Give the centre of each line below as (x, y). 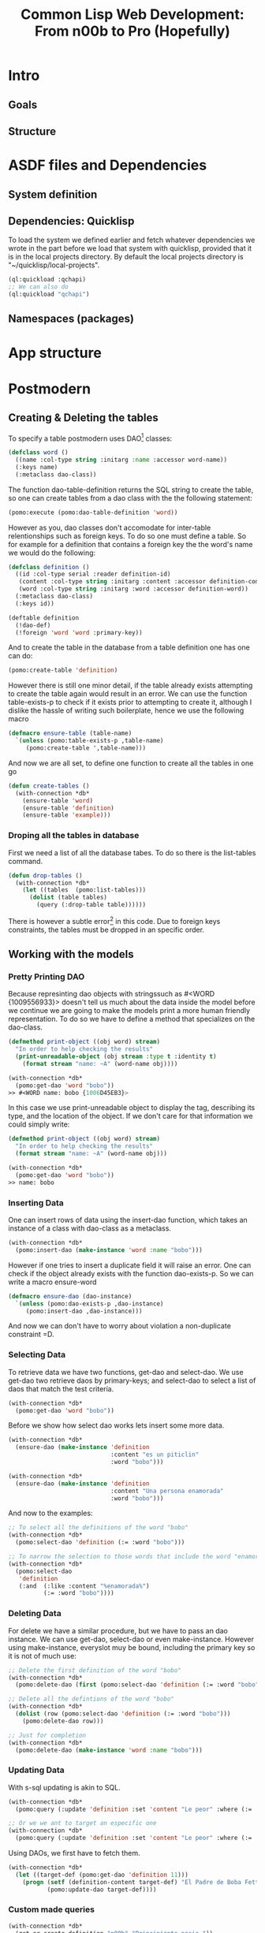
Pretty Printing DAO (47, 977)
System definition (53, 194)
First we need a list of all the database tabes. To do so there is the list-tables (132, 852)
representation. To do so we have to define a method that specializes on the (132, 1019)
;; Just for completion (47, 1735)
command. (26, 861)
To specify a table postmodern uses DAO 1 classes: (90, 438)
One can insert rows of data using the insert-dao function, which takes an (128, 1220)
